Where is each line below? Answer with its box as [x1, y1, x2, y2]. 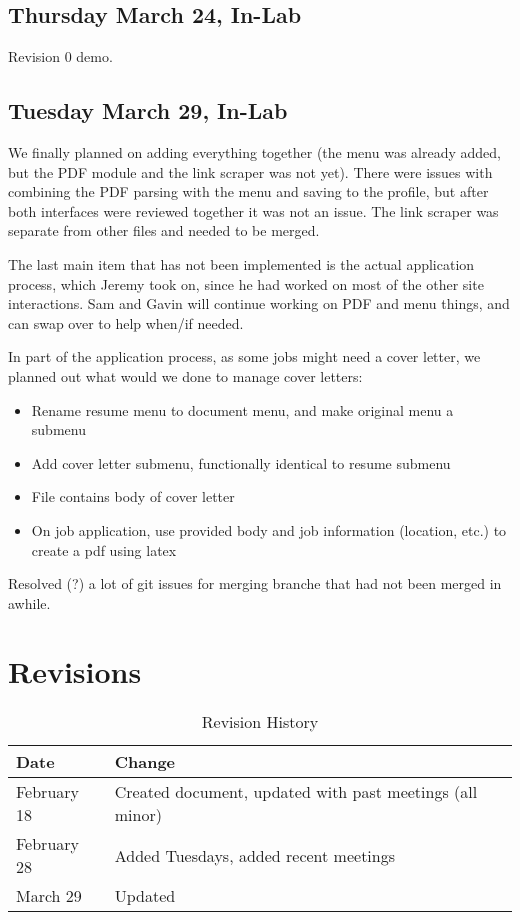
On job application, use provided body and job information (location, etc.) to [31, 519, 507, 540]
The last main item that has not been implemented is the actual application [8, 253, 475, 274]
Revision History [201, 710, 319, 734]
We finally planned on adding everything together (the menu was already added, [8, 142, 501, 162]
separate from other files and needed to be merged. [8, 220, 320, 241]
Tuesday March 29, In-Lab [8, 95, 288, 126]
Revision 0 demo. [8, 46, 113, 67]
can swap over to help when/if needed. [8, 312, 244, 333]
